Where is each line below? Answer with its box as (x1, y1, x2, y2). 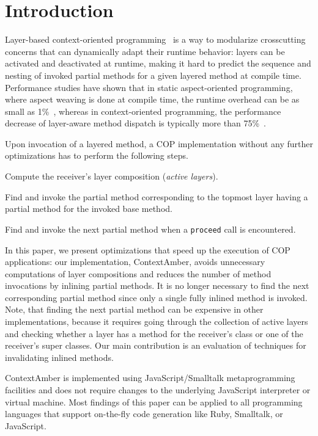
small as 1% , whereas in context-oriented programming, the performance (5, 104, 281, 117)
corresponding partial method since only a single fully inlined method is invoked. (5, 291, 308, 303)
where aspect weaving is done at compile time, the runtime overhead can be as (5, 93, 300, 106)
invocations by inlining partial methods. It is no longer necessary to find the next (5, 279, 309, 292)
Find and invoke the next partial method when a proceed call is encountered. (5, 222, 296, 235)
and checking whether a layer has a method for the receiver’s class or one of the (5, 327, 303, 340)
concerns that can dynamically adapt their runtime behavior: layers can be (5, 45, 285, 57)
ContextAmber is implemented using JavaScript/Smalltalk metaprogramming (5, 371, 295, 384)
